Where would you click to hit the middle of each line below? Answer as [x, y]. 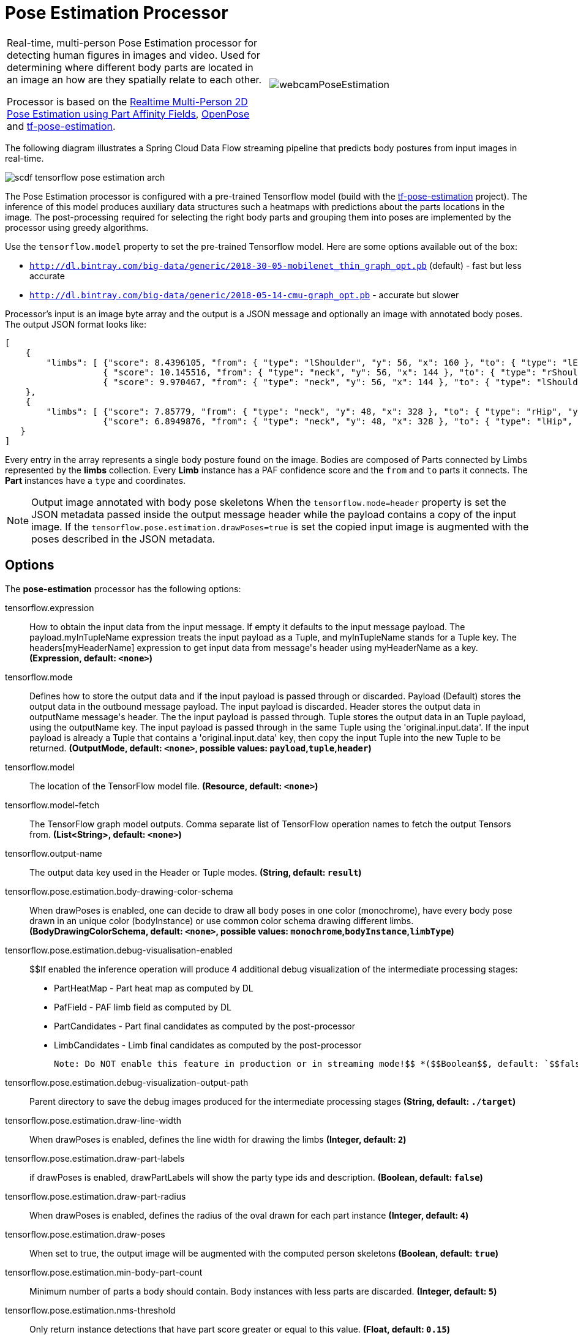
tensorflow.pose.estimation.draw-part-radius [96, 1196]
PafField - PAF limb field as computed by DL [143, 1007]
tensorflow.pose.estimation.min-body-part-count [104, 1272]
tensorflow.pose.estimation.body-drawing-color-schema [119, 891]
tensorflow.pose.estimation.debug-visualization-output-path [127, 1082]
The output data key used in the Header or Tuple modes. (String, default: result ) [196, 872]
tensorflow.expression [50, 607]
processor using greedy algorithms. [77, 227]
